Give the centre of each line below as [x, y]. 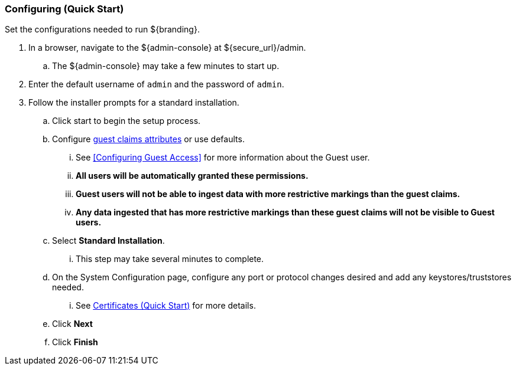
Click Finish [75, 342]
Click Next [72, 324]
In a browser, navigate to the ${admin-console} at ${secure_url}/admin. [167, 48]
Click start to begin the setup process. [126, 121]
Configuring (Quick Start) [64, 9]
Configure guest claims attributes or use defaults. [148, 139]
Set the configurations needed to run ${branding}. [102, 30]
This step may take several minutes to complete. [170, 259]
